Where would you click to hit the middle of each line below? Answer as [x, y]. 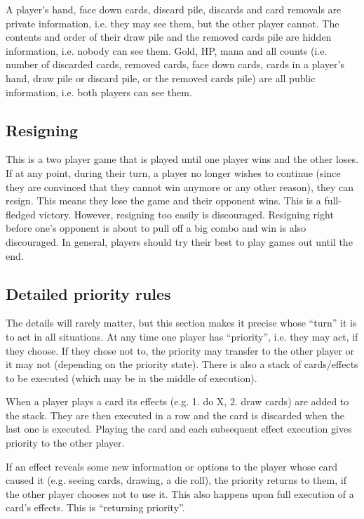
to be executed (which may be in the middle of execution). [132, 377]
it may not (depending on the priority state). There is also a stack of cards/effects [182, 364]
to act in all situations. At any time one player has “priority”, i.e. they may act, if [182, 336]
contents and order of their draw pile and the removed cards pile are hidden [169, 37]
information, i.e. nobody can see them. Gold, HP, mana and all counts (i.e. [167, 50]
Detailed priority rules [88, 293]
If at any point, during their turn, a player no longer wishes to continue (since [173, 172]
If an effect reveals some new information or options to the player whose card [171, 466]
